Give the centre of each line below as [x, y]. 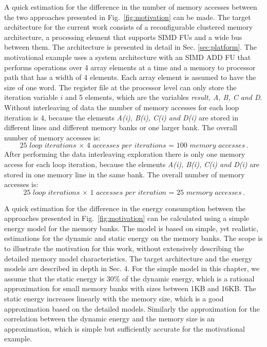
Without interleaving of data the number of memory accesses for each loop [122, 107]
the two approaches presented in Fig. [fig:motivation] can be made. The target [128, 17]
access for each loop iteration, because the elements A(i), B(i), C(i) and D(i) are [132, 164]
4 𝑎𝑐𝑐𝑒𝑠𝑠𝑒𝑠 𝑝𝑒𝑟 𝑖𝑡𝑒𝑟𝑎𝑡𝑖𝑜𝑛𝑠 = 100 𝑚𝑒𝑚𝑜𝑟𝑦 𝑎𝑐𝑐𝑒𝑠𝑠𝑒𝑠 [166, 146]
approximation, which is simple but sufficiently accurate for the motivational [125, 328]
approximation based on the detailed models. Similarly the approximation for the [132, 308]
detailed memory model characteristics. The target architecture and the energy [128, 258]
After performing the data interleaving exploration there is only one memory [125, 154]
